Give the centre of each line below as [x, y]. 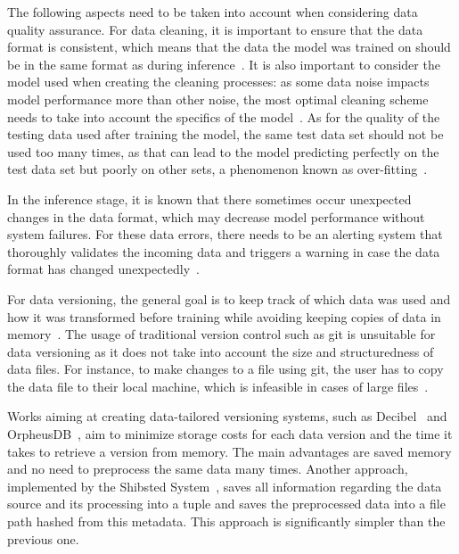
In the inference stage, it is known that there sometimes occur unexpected [209, 198]
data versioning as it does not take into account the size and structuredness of [221, 351]
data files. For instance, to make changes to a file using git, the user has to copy [225, 369]
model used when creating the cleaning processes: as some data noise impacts [218, 82]
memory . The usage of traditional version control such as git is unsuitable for [221, 334]
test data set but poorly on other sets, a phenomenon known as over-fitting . [217, 169]
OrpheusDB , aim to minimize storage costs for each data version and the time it [230, 434]
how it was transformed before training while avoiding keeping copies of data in [224, 316]
